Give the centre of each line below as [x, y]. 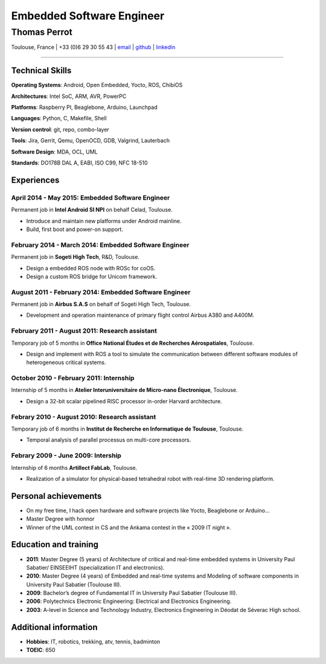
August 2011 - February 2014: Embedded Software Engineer [101, 292]
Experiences [35, 180]
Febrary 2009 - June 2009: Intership [66, 455]
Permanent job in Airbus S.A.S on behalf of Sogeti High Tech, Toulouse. [101, 304]
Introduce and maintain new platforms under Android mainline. [104, 221]
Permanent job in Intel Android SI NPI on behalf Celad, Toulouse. [92, 210]
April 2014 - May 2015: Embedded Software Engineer [91, 198]
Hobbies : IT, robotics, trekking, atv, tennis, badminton [93, 642]
